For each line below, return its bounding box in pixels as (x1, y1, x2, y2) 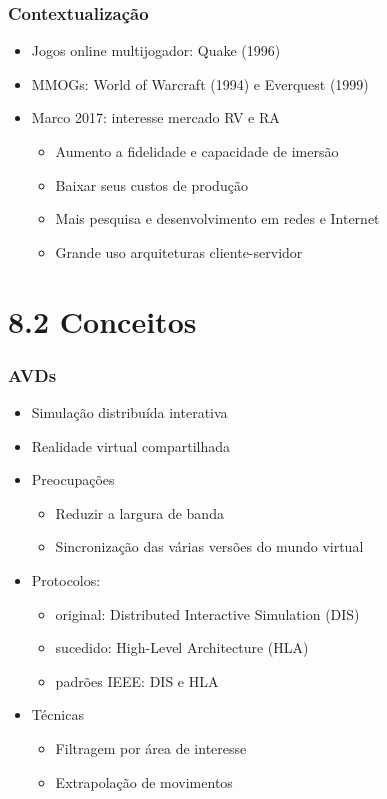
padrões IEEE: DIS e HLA (55, 670, 219, 691)
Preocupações (31, 469, 115, 490)
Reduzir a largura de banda (55, 502, 224, 523)
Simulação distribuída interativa (31, 401, 228, 422)
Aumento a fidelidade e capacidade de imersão (55, 141, 339, 161)
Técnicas (31, 704, 84, 725)
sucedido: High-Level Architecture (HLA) (55, 637, 309, 658)
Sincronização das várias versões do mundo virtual (55, 536, 364, 557)
